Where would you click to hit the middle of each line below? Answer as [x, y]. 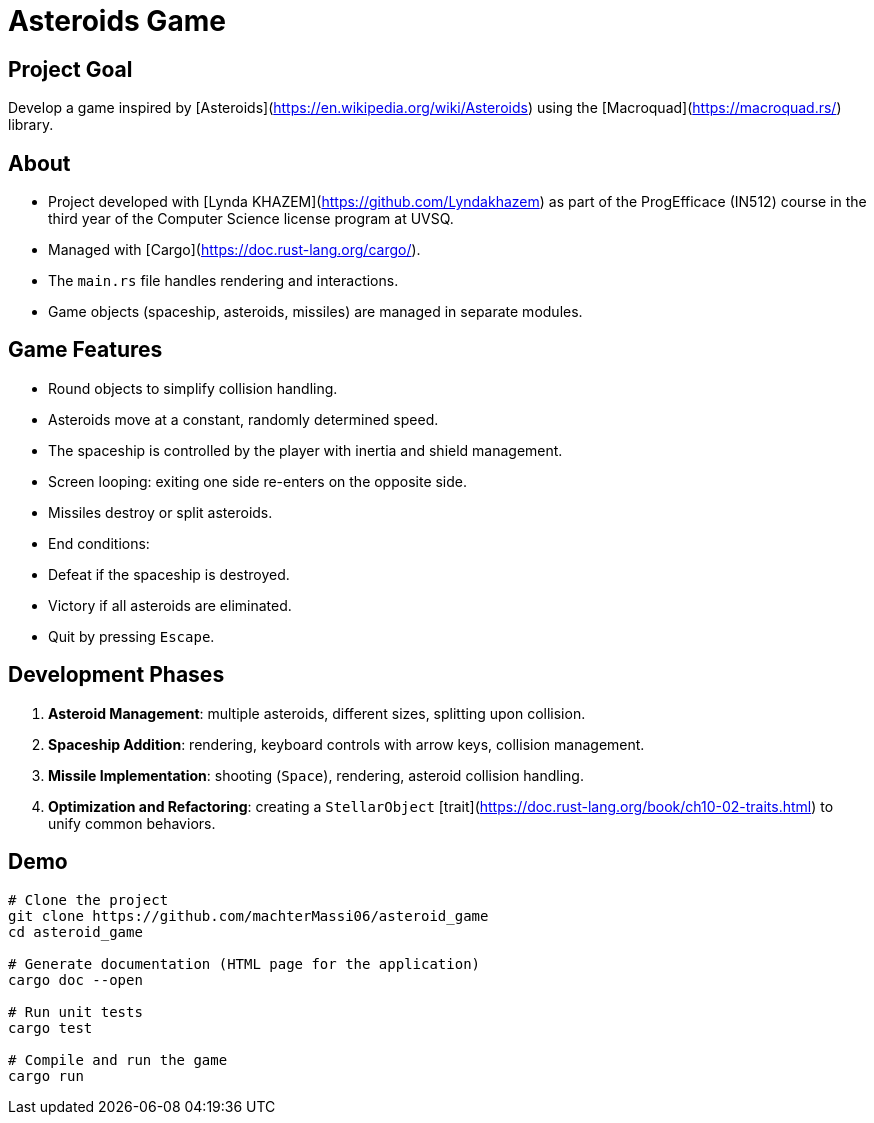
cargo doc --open [75, 979]
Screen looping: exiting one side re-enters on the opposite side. [258, 481]
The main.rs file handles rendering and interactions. [223, 281]
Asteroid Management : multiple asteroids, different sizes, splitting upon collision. [317, 713]
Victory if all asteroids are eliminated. [170, 605]
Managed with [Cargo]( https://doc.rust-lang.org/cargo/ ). [234, 250]
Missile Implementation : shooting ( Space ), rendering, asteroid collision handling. [316, 775]
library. [31, 125]
